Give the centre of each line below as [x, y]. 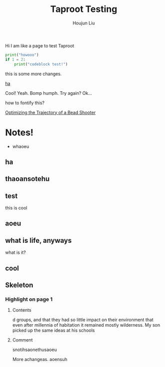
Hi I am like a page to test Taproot [40, 45]
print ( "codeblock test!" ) [41, 64]
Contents [22, 310]
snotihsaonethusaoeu [35, 350]
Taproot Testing [84, 9]
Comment [22, 340]
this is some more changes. [33, 74]
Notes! [19, 132]
